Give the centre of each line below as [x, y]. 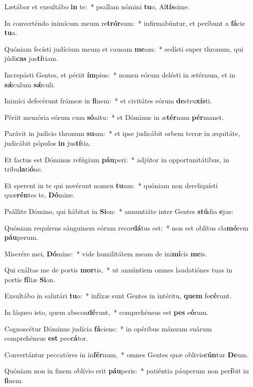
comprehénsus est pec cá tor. [46, 338]
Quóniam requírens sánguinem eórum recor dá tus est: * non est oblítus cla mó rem [126, 227]
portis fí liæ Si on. [30, 279]
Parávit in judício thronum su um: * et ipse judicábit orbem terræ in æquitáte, [122, 133]
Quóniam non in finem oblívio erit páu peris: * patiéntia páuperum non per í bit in [127, 371]
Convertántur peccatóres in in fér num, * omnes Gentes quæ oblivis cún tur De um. [127, 354]
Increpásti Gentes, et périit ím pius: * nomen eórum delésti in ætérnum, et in [120, 74]
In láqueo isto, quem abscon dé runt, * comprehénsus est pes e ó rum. [107, 312]
